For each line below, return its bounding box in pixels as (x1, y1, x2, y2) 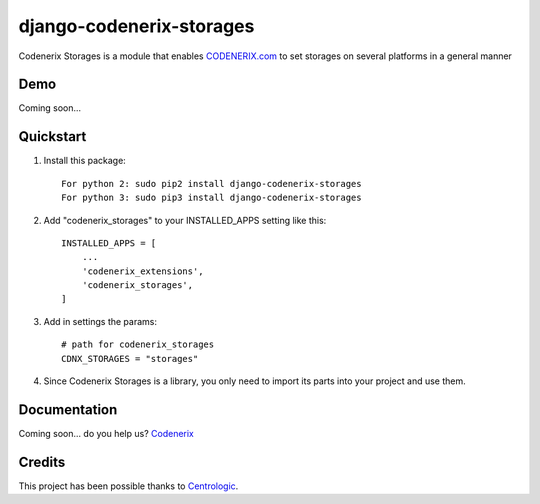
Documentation (18, 401, 118, 418)
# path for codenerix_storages (61, 339, 215, 350)
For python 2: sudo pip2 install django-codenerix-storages (61, 178, 362, 189)
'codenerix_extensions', (81, 265, 204, 277)
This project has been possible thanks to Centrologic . (18, 480, 239, 492)
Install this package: (43, 155, 127, 167)
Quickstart (18, 128, 87, 145)
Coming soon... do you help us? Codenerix (18, 427, 195, 439)
